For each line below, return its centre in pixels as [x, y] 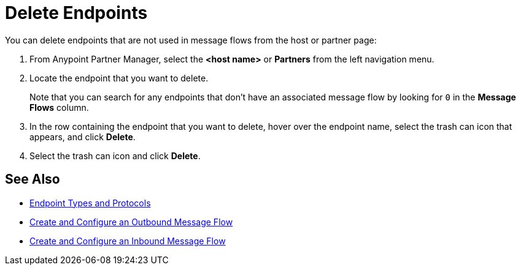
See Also [33, 179]
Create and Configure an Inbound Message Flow [128, 241]
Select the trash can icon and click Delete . [115, 156]
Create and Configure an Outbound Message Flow [131, 222]
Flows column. [59, 107]
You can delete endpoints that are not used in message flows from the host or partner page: [191, 40]
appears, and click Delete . [83, 137]
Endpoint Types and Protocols [90, 203]
